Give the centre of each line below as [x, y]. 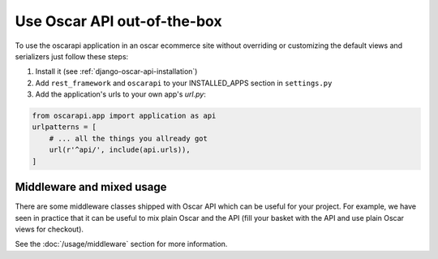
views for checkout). [49, 229]
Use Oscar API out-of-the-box [118, 21]
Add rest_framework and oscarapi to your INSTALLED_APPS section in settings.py [184, 83]
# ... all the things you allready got [129, 138]
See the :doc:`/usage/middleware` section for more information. [121, 244]
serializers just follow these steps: [72, 56]
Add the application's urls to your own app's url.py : [120, 94]
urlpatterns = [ [64, 127]
